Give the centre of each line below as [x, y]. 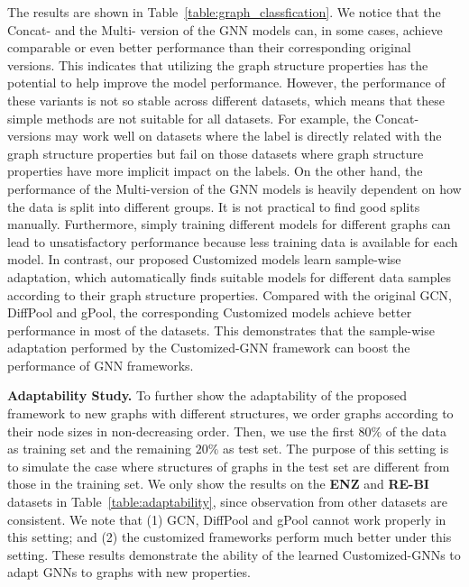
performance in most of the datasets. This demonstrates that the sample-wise [221, 330]
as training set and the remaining [100, 449]
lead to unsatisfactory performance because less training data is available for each [233, 241]
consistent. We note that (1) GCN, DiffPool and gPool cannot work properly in [227, 519]
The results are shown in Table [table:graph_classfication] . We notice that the [224, 12]
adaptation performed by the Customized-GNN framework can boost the [209, 348]
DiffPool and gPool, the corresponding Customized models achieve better [210, 312]
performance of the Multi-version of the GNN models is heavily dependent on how [234, 188]
